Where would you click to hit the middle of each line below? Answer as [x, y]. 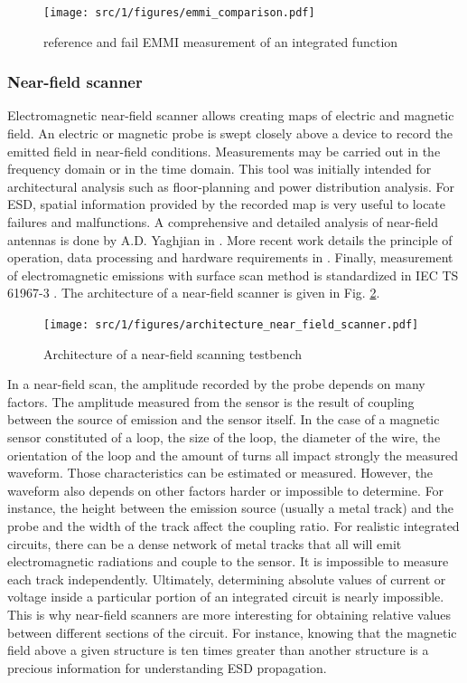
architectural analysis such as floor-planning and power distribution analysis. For [231, 186]
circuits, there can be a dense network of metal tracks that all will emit [205, 543]
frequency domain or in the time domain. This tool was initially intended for [219, 169]
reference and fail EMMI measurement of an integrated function [221, 41]
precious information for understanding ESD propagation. [167, 667]
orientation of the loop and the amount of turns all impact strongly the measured [233, 455]
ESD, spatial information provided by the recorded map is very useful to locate [227, 204]
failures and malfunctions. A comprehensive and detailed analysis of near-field [223, 222]
